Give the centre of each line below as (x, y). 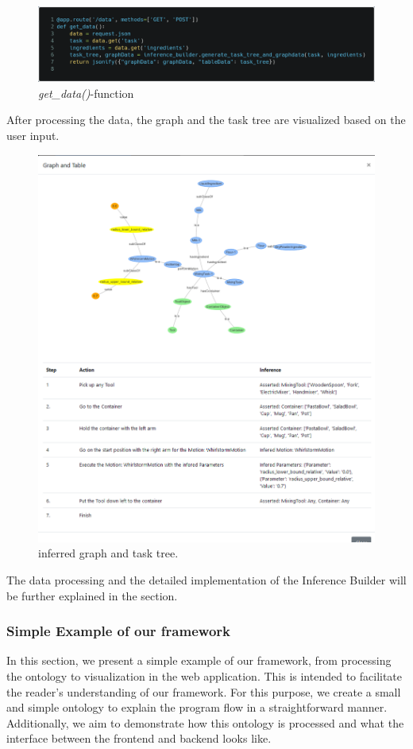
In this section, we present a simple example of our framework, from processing (199, 660)
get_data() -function (86, 93)
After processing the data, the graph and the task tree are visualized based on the (206, 120)
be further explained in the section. (92, 595)
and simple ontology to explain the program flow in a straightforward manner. (197, 707)
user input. (33, 136)
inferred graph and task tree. (108, 553)
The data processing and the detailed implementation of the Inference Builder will (206, 580)
